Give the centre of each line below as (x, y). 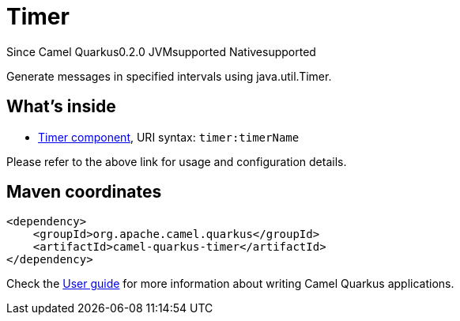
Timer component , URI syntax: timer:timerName (169, 137)
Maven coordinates (84, 192)
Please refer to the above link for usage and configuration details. (177, 161)
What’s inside (61, 107)
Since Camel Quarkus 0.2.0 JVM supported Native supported (161, 51)
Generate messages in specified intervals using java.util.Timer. (169, 76)
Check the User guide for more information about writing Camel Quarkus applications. (230, 284)
